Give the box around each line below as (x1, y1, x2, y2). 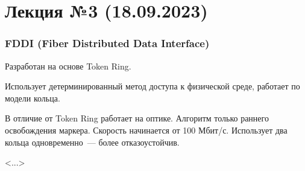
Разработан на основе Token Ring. (5, 59, 131, 72)
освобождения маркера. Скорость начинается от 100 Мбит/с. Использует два (5, 123, 288, 136)
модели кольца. (5, 91, 60, 104)
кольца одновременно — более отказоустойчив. (5, 135, 180, 148)
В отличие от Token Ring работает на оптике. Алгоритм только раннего (5, 112, 269, 124)
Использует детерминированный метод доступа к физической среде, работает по (5, 80, 300, 92)
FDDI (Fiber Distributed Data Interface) (5, 36, 210, 51)
